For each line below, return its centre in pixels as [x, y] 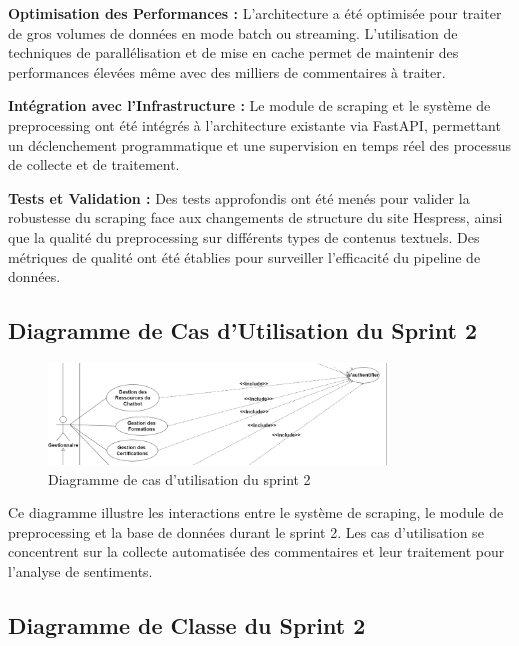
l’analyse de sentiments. [80, 570]
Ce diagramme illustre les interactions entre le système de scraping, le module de [256, 512]
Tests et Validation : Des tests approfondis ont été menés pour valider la [239, 197]
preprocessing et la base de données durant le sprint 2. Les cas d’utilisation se [246, 531]
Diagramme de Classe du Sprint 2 [187, 624]
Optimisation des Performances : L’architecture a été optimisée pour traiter [255, 13]
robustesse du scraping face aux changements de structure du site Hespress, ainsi [255, 217]
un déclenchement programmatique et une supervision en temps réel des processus [260, 144]
